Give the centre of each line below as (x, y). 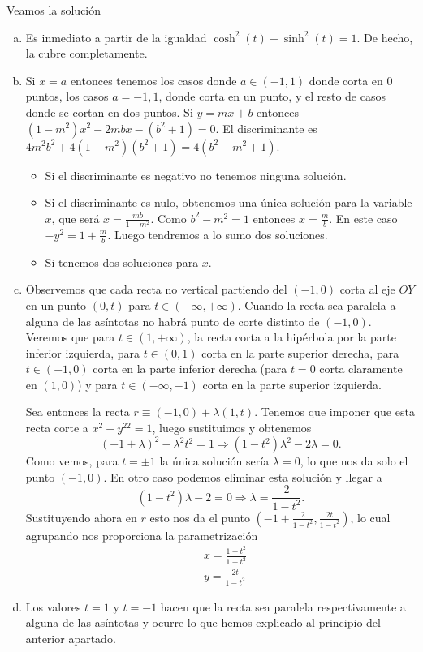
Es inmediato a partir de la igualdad (116, 37)
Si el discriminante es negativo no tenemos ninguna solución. (196, 175)
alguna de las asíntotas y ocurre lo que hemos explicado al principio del (203, 622)
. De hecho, (385, 37)
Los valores (53, 606)
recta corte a (57, 428)
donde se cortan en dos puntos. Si (109, 112)
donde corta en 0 (351, 80)
